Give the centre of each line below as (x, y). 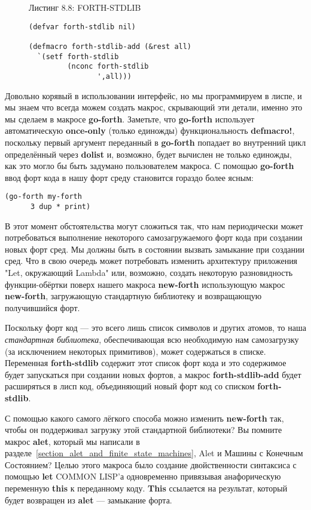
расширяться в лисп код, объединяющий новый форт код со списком (130, 386)
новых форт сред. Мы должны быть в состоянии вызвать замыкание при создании (155, 249)
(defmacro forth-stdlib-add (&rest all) (110, 46)
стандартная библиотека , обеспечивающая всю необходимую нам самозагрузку (152, 339)
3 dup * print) (60, 206)
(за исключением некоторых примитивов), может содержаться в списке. (135, 351)
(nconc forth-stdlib (108, 67)
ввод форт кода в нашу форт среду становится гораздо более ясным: (129, 177)
